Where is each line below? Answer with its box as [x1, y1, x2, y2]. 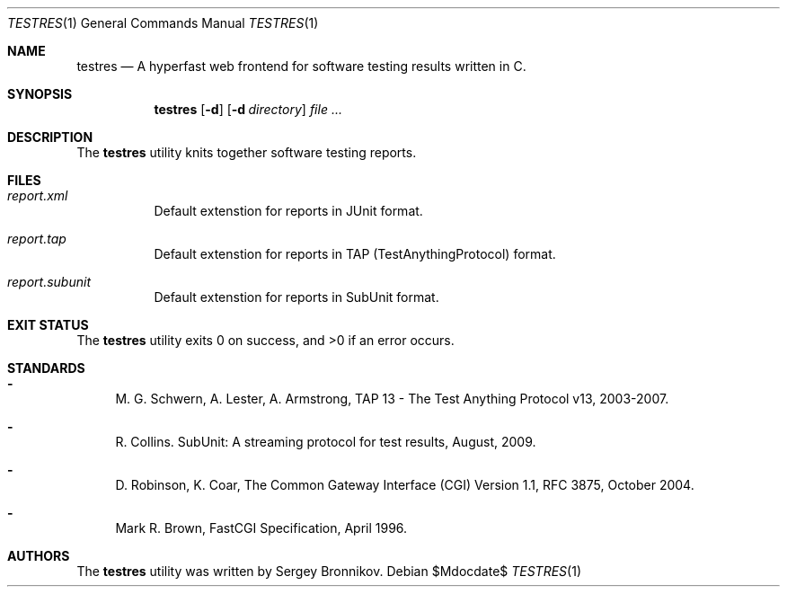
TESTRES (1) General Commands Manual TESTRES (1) [7, 15, 319, 31]
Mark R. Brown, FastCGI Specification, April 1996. [115, 520, 408, 536]
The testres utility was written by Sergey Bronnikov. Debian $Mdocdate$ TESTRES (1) [76, 563, 581, 579]
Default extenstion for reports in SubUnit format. [154, 289, 439, 305]
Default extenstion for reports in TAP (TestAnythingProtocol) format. [154, 246, 556, 262]
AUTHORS [7, 548, 70, 563]
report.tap [7, 231, 66, 246]
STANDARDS [7, 360, 85, 376]
